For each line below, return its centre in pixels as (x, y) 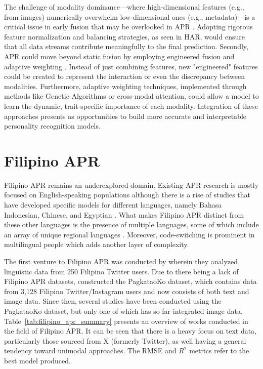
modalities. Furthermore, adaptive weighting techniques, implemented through (125, 86)
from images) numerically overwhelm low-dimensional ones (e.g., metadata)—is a (130, 16)
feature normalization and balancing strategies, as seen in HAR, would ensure (124, 36)
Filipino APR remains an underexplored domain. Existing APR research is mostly (131, 184)
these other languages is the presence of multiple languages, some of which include (131, 224)
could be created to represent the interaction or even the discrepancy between (124, 76)
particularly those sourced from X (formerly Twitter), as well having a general (125, 340)
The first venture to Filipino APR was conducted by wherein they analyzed (121, 261)
